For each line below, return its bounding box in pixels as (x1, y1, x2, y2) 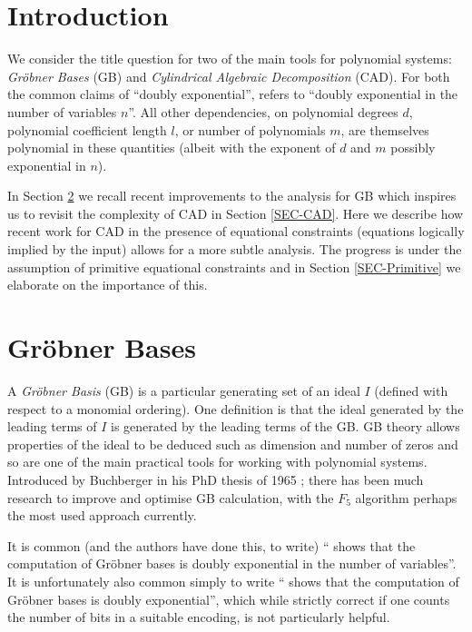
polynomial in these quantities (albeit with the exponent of (7, 138, 336, 157)
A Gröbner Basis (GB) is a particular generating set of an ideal (7, 380, 360, 400)
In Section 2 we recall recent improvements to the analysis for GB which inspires (7, 186, 457, 205)
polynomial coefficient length (7, 120, 167, 139)
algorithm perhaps (355, 488, 457, 507)
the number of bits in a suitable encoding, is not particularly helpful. (7, 607, 390, 627)
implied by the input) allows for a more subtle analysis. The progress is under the (7, 240, 462, 259)
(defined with (374, 380, 448, 400)
